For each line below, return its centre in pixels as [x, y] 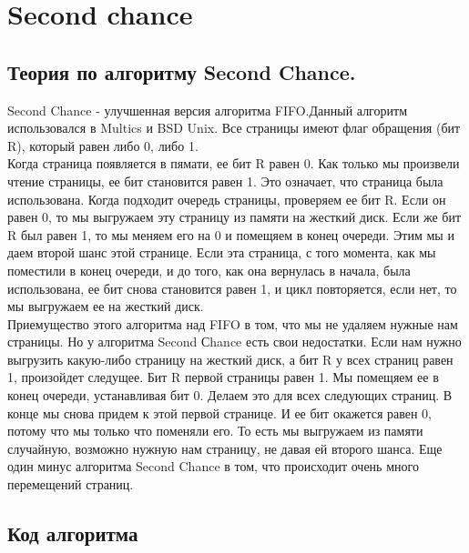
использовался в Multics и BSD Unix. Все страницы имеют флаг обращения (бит [234, 128]
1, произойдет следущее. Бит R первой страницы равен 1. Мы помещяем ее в [223, 377]
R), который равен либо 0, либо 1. [103, 145]
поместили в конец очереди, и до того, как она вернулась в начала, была [209, 270]
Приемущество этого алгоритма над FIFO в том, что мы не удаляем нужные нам [233, 323]
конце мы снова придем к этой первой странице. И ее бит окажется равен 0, [219, 412]
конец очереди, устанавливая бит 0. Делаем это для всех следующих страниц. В [230, 395]
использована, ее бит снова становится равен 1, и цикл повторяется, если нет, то [232, 288]
